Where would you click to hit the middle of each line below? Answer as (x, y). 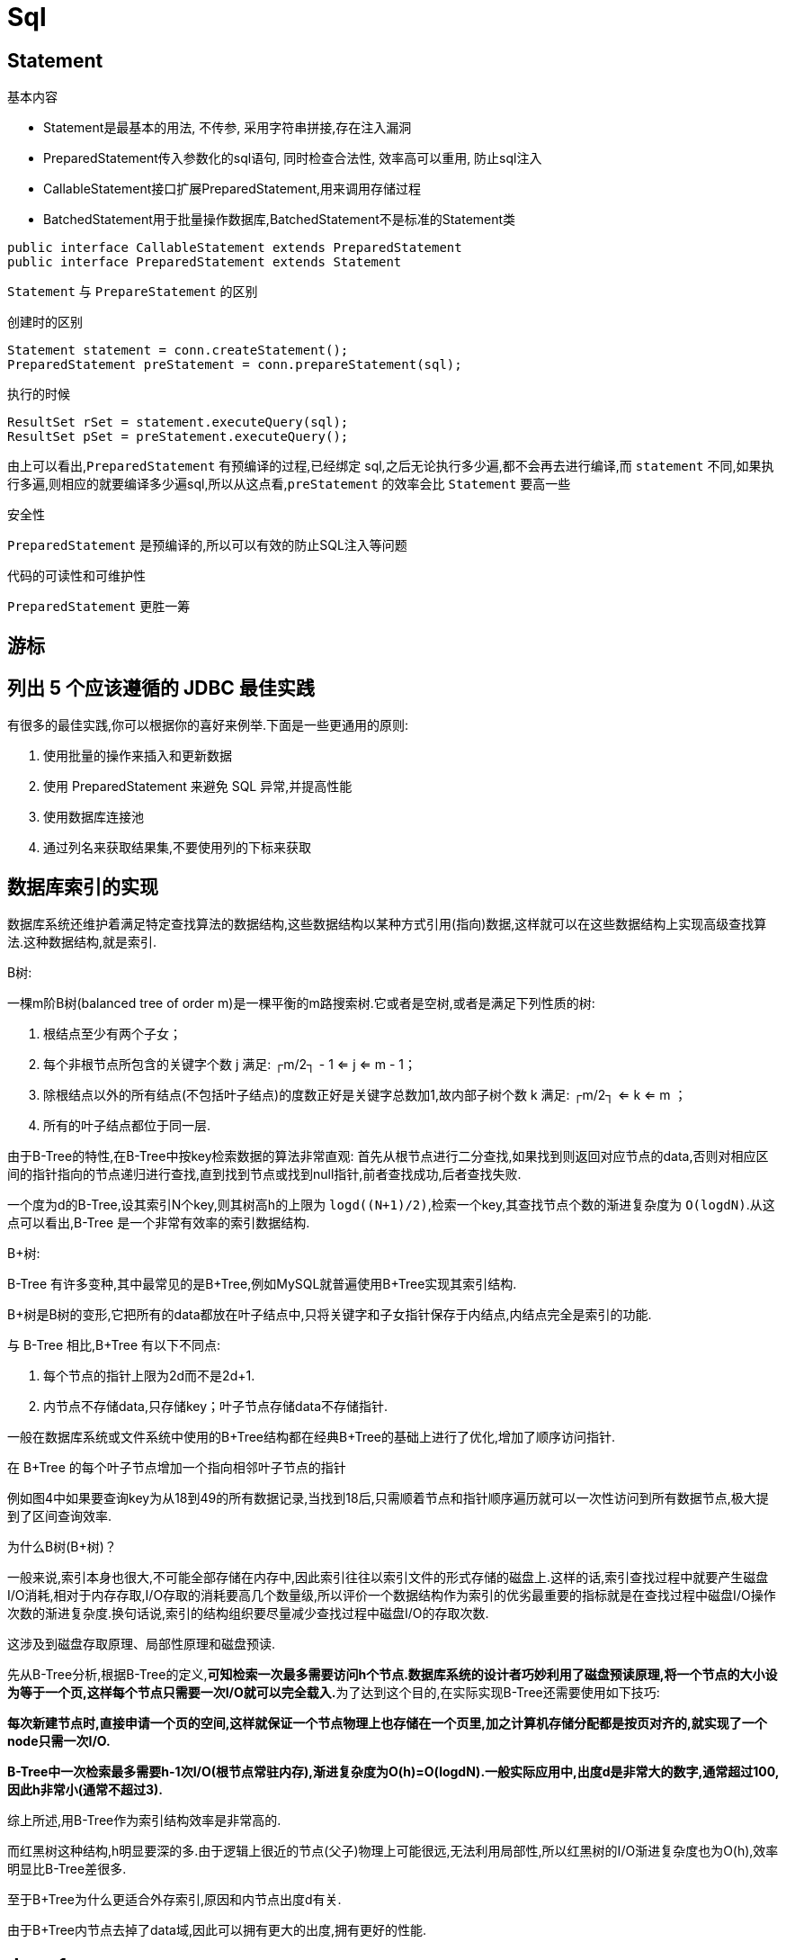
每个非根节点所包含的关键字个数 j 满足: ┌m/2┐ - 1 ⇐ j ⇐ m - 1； (230, 1065)
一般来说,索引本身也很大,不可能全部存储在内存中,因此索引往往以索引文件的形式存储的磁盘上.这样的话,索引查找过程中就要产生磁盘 (388, 1578)
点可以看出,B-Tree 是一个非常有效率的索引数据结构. (159, 1223)
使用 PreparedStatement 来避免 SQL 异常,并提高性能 (198, 787)
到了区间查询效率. (60, 1516)
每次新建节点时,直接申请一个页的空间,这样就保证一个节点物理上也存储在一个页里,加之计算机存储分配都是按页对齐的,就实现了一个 (387, 1723)
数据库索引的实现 (83, 886)
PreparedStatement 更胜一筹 (99, 607)
